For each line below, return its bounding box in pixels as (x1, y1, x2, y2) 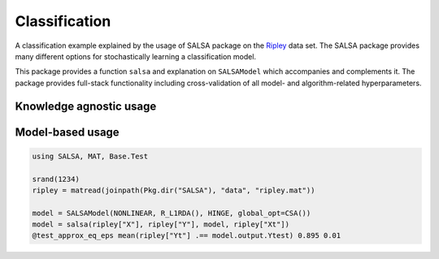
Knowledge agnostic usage (15, 99, 157, 113)
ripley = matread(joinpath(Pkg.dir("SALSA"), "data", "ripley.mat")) (32, 185, 315, 195)
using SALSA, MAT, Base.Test (32, 151, 149, 161)
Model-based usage (15, 125, 120, 139)
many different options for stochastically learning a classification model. (15, 51, 256, 61)
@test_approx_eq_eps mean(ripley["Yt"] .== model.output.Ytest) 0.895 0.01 (32, 231, 341, 240)
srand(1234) (32, 175, 80, 183)
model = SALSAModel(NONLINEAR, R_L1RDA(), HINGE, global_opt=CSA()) (32, 208, 311, 218)
